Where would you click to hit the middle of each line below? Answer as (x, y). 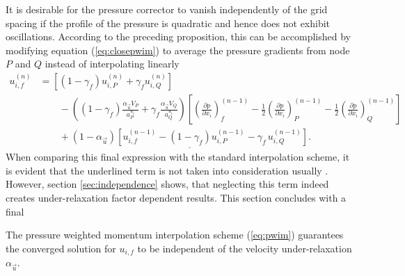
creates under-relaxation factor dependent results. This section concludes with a (176, 198)
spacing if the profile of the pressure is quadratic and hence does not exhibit (168, 23)
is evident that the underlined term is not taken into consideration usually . (167, 170)
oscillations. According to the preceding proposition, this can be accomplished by (178, 36)
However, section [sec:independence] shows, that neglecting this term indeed (167, 184)
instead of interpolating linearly (112, 64)
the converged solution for (61, 248)
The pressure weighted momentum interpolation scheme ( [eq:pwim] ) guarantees (175, 235)
